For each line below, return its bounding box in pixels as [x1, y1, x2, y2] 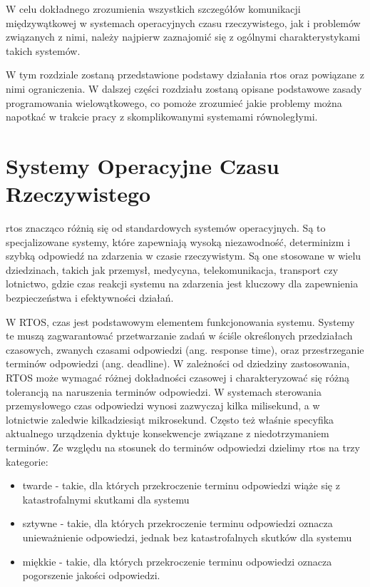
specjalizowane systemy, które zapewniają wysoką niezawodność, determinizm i [6, 234, 351, 249]
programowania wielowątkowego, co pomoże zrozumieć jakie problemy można [6, 95, 342, 110]
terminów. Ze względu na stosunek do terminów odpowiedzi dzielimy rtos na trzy [6, 439, 360, 454]
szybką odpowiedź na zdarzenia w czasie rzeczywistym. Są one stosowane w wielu [6, 248, 361, 263]
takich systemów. [6, 43, 81, 58]
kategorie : [6, 454, 48, 469]
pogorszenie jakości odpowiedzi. [22, 568, 160, 583]
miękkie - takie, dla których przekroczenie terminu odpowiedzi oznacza [22, 553, 332, 568]
